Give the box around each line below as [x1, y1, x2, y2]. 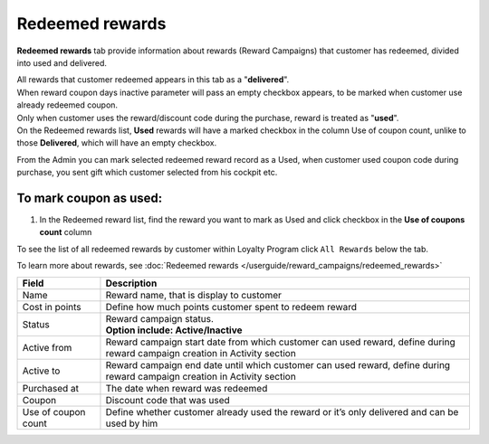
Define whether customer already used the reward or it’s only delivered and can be [105, 405, 459, 418]
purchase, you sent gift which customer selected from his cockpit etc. [16, 167, 278, 178]
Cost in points [22, 300, 81, 313]
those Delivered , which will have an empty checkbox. [16, 137, 217, 148]
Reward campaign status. [105, 312, 215, 325]
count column [39, 227, 92, 238]
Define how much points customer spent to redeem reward [105, 300, 358, 313]
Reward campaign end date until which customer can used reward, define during [105, 358, 451, 371]
